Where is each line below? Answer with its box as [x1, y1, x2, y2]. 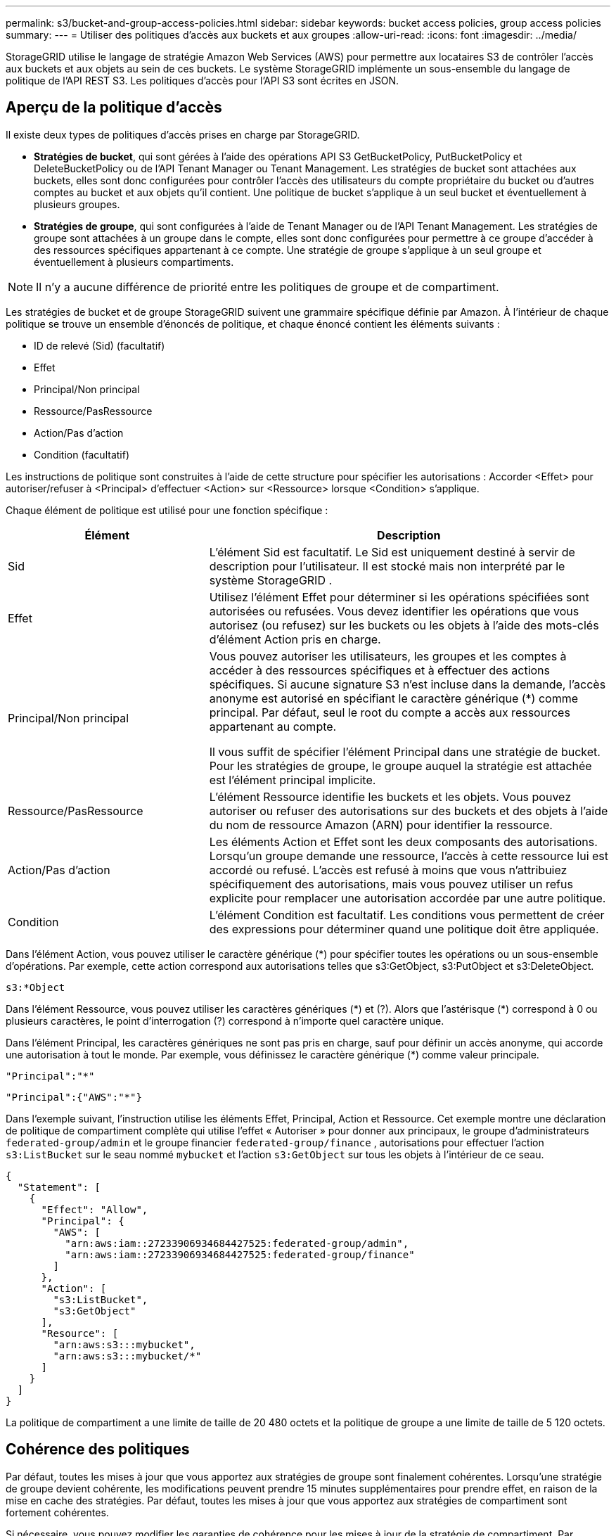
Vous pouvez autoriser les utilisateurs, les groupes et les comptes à [209, 648, 567, 663]
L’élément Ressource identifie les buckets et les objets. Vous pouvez [209, 789, 572, 804]
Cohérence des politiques [6, 1440, 190, 1459]
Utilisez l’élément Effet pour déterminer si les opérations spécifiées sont [209, 589, 589, 604]
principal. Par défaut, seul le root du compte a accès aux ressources [209, 705, 570, 719]
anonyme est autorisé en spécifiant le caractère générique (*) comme [209, 691, 578, 705]
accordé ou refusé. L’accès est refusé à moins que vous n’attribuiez [209, 862, 567, 877]
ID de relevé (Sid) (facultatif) [34, 339, 165, 352]
